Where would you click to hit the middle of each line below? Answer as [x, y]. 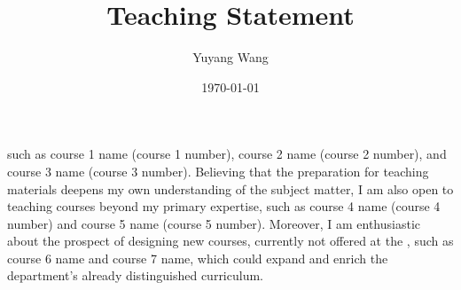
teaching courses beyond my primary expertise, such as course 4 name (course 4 [224, 206]
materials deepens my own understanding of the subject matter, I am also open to [230, 188]
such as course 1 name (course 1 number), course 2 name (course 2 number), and [227, 154]
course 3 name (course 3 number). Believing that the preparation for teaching [218, 171]
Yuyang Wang [230, 57]
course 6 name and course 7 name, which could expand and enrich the [198, 258]
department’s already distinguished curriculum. [135, 275]
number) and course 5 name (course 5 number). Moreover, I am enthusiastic [214, 223]
